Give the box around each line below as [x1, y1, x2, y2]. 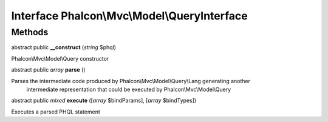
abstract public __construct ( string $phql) [11, 44, 117, 51]
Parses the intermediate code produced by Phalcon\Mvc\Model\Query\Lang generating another [11, 77, 251, 84]
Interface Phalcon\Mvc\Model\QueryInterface [11, 9, 248, 22]
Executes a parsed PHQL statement [11, 108, 100, 115]
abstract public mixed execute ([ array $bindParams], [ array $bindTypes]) [11, 97, 197, 104]
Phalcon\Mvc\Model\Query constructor [11, 55, 109, 62]
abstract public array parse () [11, 66, 86, 73]
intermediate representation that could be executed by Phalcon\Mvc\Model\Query [26, 86, 231, 93]
